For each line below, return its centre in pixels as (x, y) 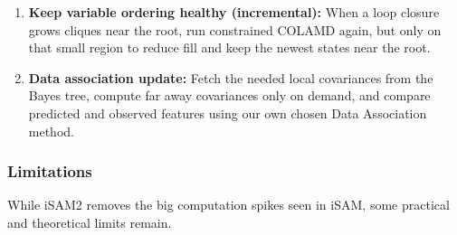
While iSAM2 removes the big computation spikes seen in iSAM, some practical (228, 205)
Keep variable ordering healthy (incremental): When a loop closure (234, 12)
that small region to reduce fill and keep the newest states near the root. (229, 47)
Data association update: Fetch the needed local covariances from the (231, 77)
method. (51, 131)
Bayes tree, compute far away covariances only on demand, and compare (229, 95)
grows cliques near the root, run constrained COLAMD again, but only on (235, 29)
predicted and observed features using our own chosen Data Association (228, 113)
